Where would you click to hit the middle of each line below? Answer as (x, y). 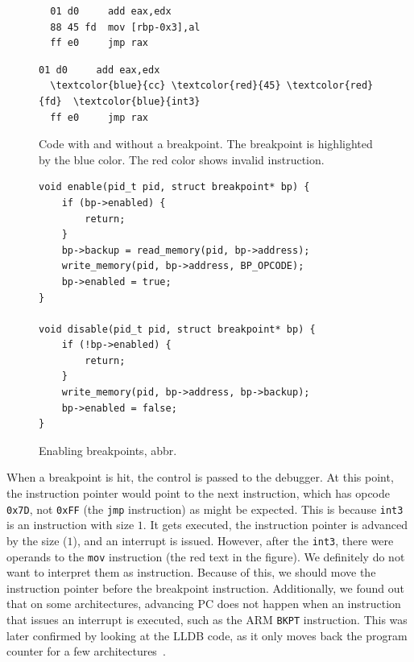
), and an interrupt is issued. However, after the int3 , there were (233, 540)
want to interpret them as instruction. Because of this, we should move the (191, 572)
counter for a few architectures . (86, 651)
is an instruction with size (70, 525)
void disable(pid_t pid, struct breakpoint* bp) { (177, 329)
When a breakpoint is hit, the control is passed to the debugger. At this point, (200, 477)
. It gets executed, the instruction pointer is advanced (275, 525)
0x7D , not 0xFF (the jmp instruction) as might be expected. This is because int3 (205, 509)
